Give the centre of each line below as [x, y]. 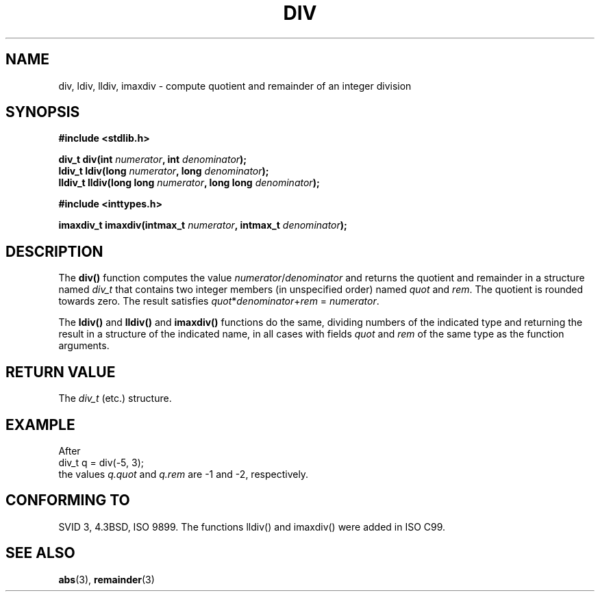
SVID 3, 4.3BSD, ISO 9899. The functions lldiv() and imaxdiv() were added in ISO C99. [252, 526]
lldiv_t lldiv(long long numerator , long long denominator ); [189, 183]
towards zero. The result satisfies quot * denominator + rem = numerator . [219, 301]
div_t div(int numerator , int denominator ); [153, 160]
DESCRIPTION [54, 251]
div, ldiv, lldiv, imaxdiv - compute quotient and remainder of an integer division [235, 86]
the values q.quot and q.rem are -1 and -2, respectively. [184, 474]
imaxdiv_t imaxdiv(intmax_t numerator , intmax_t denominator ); [203, 225]
